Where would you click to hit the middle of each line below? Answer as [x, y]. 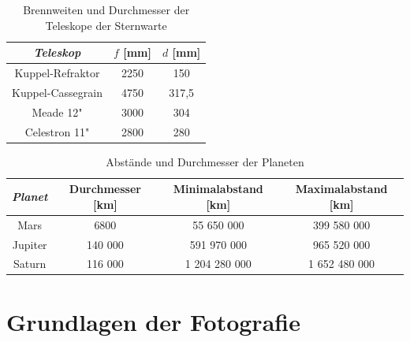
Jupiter [30, 244]
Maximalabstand [341, 189]
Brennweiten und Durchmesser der [106, 9]
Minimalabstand [218, 189]
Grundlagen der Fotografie [153, 321]
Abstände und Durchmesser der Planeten [205, 161]
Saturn [30, 264]
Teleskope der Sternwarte [106, 25]
